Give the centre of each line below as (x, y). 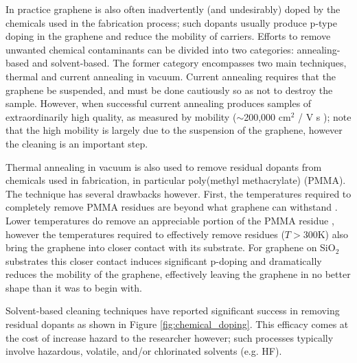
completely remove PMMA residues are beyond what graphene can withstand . (172, 207)
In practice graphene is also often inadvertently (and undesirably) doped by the (173, 9)
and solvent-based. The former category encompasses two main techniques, (189, 63)
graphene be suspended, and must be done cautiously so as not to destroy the (169, 90)
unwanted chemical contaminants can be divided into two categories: (150, 49)
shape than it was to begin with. (74, 287)
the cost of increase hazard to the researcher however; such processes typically (170, 337)
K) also (333, 234)
